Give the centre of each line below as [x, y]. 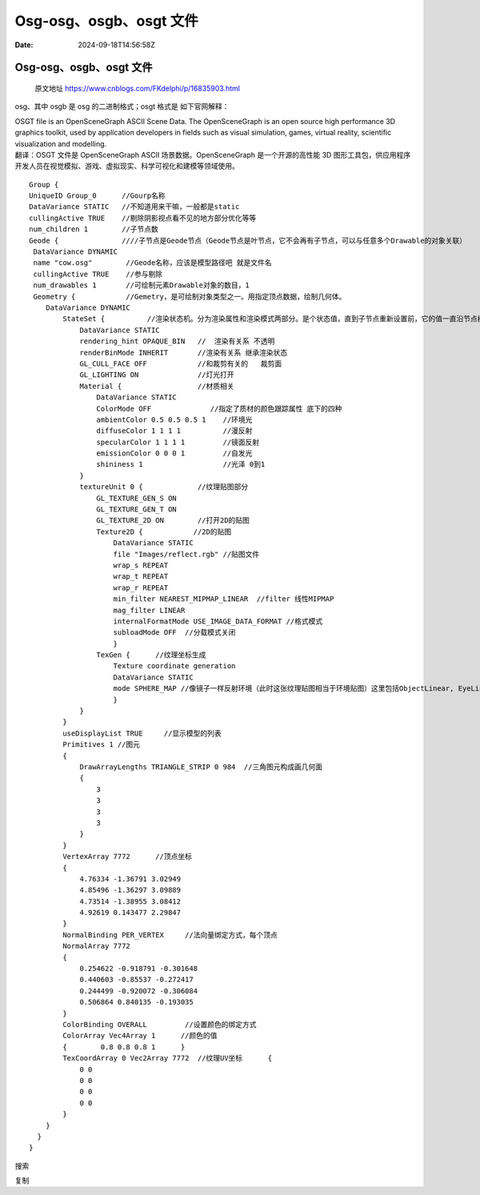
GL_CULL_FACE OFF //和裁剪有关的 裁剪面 [181, 363]
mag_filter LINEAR [149, 610]
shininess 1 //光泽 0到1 [181, 465]
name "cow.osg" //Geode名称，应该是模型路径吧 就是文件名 [152, 263]
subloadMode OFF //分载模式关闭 [174, 633]
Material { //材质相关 [157, 386]
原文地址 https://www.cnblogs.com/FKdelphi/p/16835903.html [137, 88]
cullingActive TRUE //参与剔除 [98, 274]
